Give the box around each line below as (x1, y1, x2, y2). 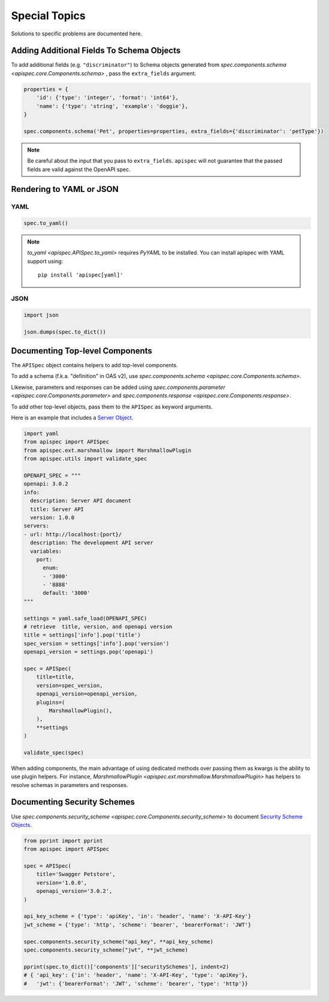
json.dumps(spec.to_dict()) (23, 328, 106, 335)
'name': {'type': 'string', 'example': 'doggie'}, (36, 103, 188, 109)
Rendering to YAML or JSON (11, 184, 119, 194)
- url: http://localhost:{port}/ (23, 531, 122, 538)
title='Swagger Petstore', (36, 871, 116, 878)
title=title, (36, 674, 75, 680)
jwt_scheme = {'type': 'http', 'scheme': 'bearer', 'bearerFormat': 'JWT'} (23, 921, 252, 928)
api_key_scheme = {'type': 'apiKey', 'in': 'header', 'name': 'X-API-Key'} (23, 913, 252, 920)
